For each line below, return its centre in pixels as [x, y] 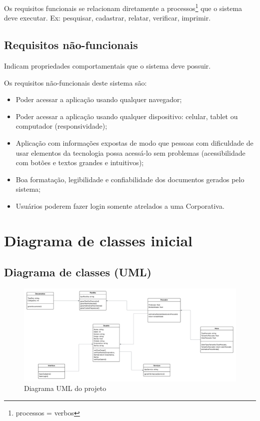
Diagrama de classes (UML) [78, 272]
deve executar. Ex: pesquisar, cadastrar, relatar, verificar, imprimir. [107, 18]
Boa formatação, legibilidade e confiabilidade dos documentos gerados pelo [130, 179]
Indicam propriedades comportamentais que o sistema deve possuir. [107, 66]
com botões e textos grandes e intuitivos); [80, 162]
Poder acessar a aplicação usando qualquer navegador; [99, 99]
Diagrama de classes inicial [98, 240]
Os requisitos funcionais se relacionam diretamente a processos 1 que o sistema [123, 7]
